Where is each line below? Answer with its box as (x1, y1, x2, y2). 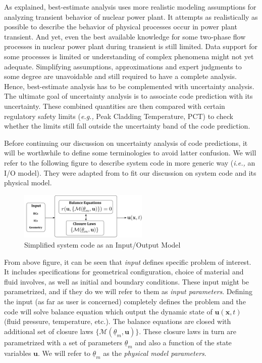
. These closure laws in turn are (139, 326, 237, 336)
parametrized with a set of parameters (4, 337, 123, 347)
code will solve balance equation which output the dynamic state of (4, 306, 213, 316)
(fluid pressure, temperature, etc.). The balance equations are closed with (4, 316, 231, 327)
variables (4, 347, 31, 358)
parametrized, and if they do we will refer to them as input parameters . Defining (4, 286, 252, 297)
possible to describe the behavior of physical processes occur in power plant (4, 21, 237, 32)
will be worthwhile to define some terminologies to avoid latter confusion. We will (4, 147, 256, 158)
